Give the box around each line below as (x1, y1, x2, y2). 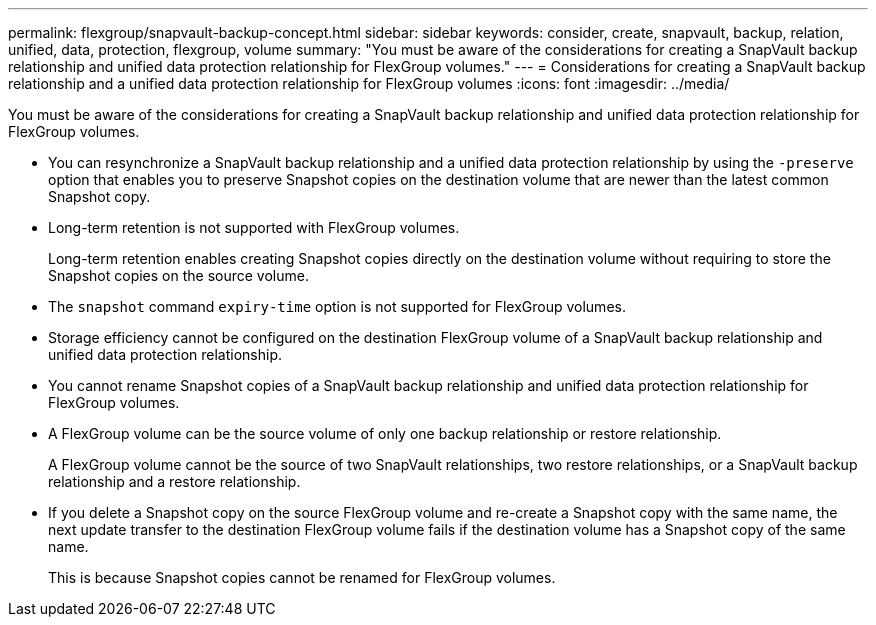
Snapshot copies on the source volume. (48, 267, 309, 284)
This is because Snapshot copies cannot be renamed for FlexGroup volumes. (48, 569, 556, 586)
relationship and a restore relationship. (48, 473, 301, 490)
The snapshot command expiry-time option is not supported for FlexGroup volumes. (48, 298, 626, 315)
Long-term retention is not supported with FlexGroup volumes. (48, 219, 460, 236)
